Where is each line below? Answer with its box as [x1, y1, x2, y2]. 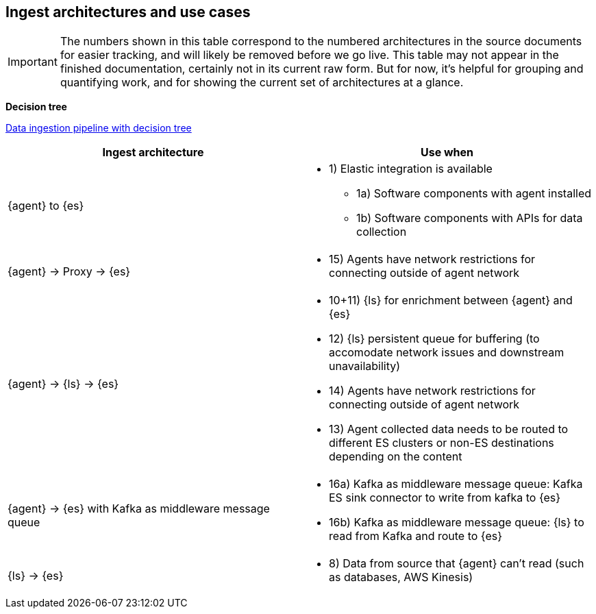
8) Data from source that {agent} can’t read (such [329, 556, 584, 571]
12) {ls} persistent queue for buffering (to [329, 332, 540, 346]
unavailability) [329, 359, 401, 373]
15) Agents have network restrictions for [329, 252, 536, 267]
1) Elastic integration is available [329, 162, 493, 176]
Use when [420, 145, 474, 160]
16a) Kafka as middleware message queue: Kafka [329, 477, 583, 491]
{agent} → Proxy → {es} [8, 265, 131, 279]
